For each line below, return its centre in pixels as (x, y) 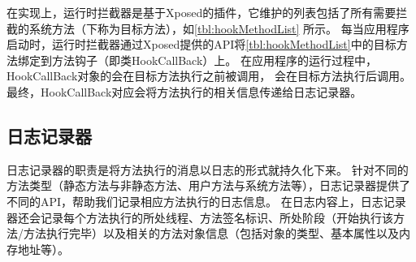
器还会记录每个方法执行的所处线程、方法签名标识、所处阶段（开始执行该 (200, 217)
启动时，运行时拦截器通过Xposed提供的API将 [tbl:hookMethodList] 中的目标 (201, 44)
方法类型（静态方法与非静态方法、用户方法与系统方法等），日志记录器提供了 (208, 185)
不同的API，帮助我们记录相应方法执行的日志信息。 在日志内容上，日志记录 (206, 201)
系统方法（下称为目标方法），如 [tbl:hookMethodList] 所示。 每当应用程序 (219, 28)
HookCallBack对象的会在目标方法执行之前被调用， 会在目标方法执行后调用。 (209, 76)
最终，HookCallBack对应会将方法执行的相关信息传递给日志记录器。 (184, 91)
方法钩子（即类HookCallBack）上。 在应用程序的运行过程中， (214, 60)
